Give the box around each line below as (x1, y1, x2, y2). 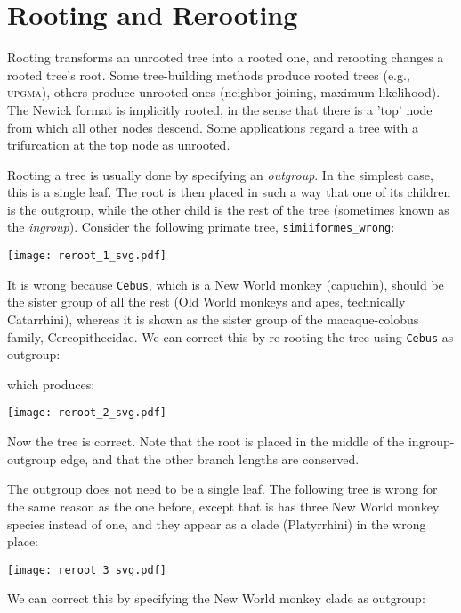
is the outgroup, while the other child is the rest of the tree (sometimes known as (7, 200, 449, 218)
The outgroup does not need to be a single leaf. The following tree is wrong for (7, 479, 438, 498)
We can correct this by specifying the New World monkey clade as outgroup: (7, 589, 425, 608)
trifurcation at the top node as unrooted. (7, 135, 230, 154)
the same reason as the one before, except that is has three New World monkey (7, 496, 440, 515)
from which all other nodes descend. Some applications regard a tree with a (7, 118, 419, 136)
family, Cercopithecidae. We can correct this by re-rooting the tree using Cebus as (7, 327, 454, 346)
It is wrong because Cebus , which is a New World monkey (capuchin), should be (7, 274, 444, 293)
